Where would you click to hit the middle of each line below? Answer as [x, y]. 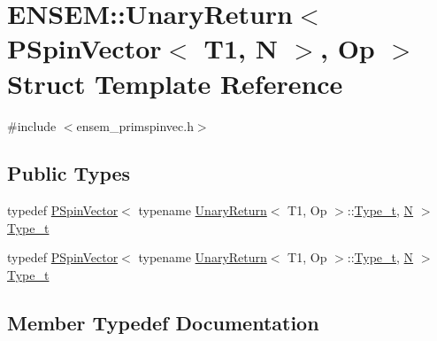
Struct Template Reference [175, 83]
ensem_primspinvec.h [135, 125]
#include [32, 125]
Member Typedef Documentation [163, 323]
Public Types [69, 173]
